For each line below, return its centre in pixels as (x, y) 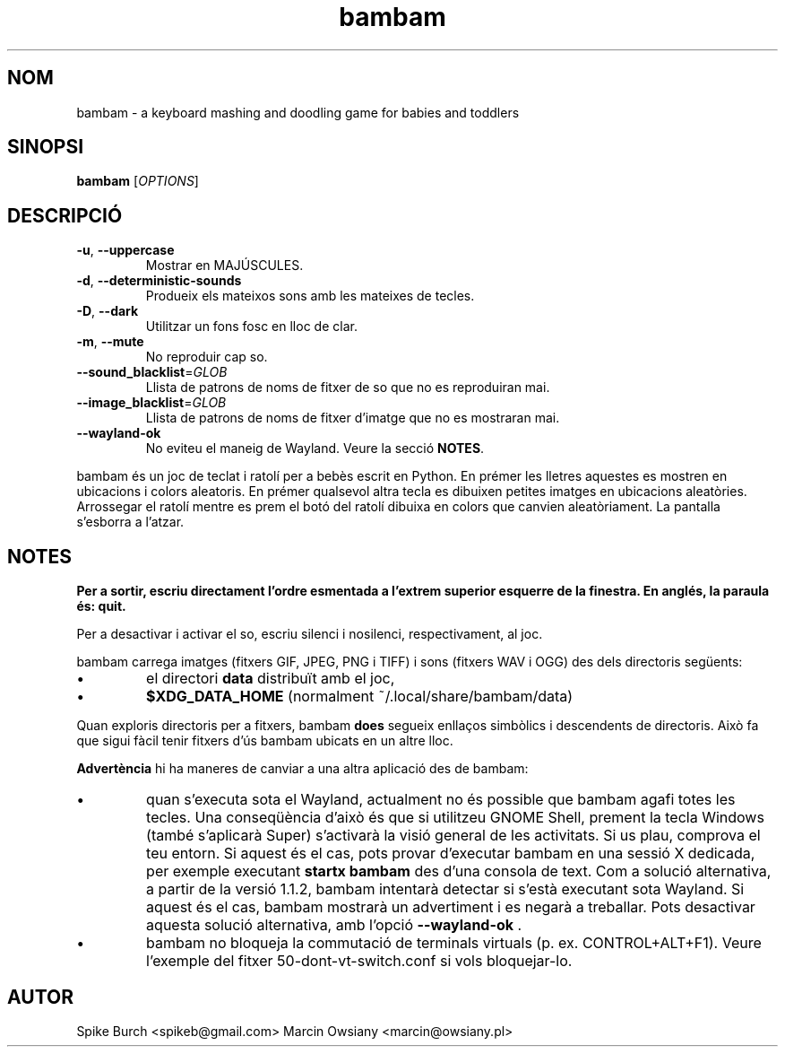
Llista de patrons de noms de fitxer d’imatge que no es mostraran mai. (353, 418)
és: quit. (101, 606)
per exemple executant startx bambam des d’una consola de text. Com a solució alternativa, (459, 871)
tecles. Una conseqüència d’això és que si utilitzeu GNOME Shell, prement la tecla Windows (455, 818)
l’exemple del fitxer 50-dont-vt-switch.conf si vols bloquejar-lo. (359, 961)
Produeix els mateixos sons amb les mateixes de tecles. (310, 296)
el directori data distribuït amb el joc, (271, 679)
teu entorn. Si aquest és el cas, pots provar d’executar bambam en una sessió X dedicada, (451, 854)
